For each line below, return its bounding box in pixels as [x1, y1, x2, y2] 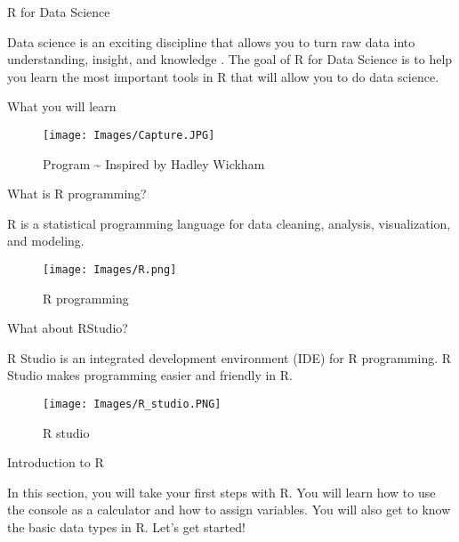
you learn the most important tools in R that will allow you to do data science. [7, 67, 439, 85]
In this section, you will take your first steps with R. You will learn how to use [7, 482, 436, 501]
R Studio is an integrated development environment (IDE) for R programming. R [7, 348, 452, 367]
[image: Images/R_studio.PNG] [43, 398, 221, 411]
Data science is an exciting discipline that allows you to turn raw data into [7, 32, 415, 51]
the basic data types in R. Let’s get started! [7, 518, 246, 537]
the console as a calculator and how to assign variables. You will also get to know [7, 500, 451, 519]
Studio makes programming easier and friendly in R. [7, 366, 293, 384]
